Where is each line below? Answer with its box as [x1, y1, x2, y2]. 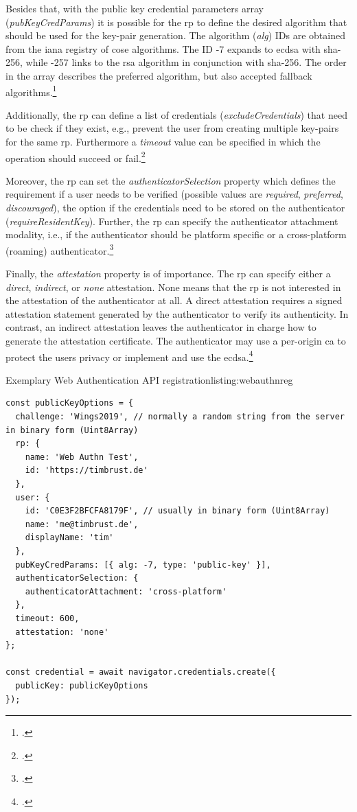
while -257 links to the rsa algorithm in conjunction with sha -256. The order [25, 55, 347, 69]
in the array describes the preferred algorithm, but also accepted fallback [5, 68, 312, 82]
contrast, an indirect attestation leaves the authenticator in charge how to [5, 320, 316, 334]
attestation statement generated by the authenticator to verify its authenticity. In [5, 306, 349, 321]
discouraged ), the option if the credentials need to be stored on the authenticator [5, 200, 345, 215]
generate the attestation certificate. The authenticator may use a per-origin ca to [5, 334, 346, 348]
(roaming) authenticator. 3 [5, 241, 114, 257]
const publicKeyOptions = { [5, 398, 134, 408]
